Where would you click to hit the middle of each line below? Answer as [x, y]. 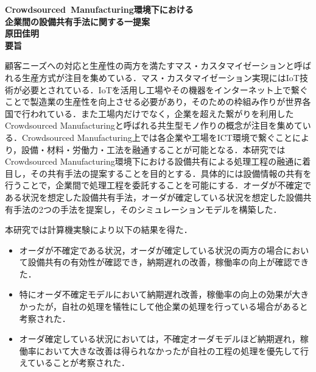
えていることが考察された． [75, 363]
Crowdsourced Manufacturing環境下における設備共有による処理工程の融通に [154, 161]
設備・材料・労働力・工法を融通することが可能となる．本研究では [153, 149]
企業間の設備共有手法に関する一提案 [77, 21]
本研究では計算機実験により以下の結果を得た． [99, 230]
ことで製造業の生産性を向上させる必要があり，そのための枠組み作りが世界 [154, 102]
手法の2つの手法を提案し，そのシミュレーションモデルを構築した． [147, 209]
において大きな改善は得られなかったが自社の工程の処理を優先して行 [172, 350]
